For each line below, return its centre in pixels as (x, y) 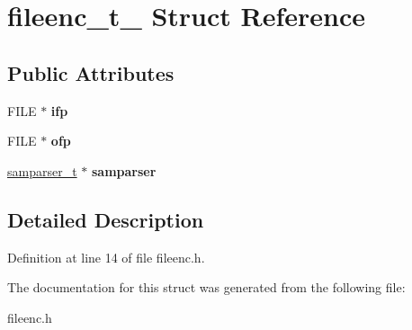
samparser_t (42, 170)
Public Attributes (91, 72)
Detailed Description (106, 219)
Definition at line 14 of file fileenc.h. (106, 257)
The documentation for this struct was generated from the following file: (206, 287)
